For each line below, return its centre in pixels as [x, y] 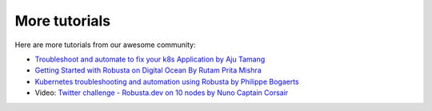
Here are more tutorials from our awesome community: [105, 45]
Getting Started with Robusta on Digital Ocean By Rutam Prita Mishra [148, 70]
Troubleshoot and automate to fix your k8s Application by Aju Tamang [150, 59]
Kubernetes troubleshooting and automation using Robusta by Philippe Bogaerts [167, 81]
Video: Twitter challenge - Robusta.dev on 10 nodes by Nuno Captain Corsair [162, 93]
